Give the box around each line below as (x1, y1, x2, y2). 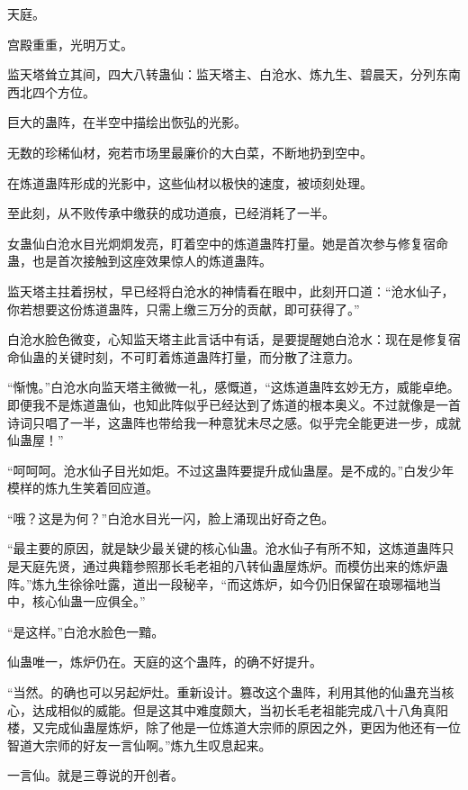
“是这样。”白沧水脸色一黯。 (7, 622, 165, 640)
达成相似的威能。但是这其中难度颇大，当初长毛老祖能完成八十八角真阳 (31, 700, 448, 719)
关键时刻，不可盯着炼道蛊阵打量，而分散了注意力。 (57, 347, 360, 366)
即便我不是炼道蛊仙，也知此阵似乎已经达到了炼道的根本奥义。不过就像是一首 (7, 395, 461, 413)
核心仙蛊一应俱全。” (31, 592, 146, 611)
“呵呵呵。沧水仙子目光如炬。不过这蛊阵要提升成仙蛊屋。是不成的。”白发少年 (7, 460, 454, 479)
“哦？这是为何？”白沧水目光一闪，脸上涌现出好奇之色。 (7, 508, 335, 527)
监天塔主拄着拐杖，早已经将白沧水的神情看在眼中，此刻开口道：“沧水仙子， (7, 281, 454, 300)
